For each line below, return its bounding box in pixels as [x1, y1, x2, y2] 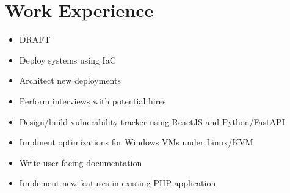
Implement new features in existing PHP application [19, 177, 216, 189]
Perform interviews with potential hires [19, 94, 166, 107]
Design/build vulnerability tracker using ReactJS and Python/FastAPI [19, 115, 285, 128]
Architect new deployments [19, 74, 121, 87]
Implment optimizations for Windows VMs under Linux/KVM [19, 136, 253, 148]
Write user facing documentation [19, 156, 142, 169]
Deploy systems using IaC [19, 53, 116, 66]
